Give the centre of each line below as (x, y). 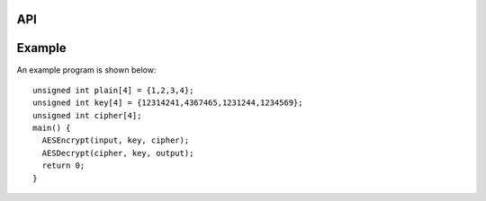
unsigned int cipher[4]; (87, 115)
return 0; (63, 166)
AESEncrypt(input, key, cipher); (116, 140)
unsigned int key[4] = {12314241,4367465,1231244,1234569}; (168, 103)
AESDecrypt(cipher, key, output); (118, 153)
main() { (52, 128)
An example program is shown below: (86, 70)
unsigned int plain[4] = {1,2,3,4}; (113, 90)
